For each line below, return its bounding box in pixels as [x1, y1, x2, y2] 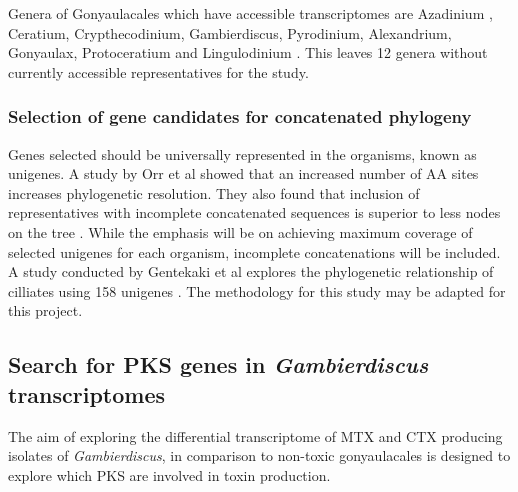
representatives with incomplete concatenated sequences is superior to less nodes [8, 202, 501, 223]
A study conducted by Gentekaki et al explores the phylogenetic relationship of [8, 261, 494, 282]
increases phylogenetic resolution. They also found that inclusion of [8, 182, 420, 203]
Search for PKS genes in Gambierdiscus [8, 349, 429, 380]
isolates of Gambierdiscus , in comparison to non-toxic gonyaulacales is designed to [8, 445, 511, 466]
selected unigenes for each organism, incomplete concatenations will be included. [8, 241, 501, 262]
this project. [8, 300, 83, 321]
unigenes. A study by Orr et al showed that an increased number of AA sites [8, 163, 479, 184]
